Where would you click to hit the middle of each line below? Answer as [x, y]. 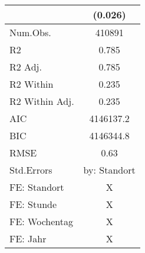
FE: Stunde [33, 204]
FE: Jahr [28, 238]
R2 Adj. [26, 67]
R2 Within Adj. [42, 101]
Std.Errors [31, 170]
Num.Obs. [30, 32]
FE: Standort [37, 187]
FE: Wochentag [42, 221]
